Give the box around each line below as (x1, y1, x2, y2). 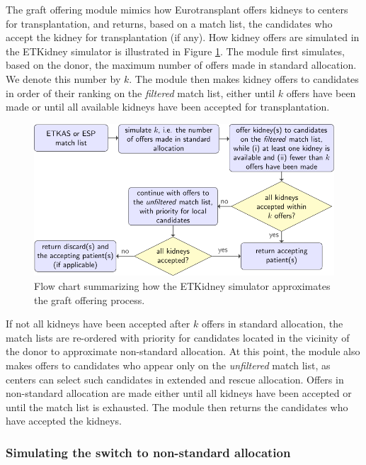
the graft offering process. (34, 292, 145, 307)
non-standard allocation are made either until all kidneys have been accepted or (6, 386, 352, 400)
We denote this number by (6, 71, 121, 86)
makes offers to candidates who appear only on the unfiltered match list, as (6, 358, 331, 373)
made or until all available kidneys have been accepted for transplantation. (6, 99, 330, 114)
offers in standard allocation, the (201, 316, 343, 331)
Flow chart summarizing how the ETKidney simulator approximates (34, 279, 331, 293)
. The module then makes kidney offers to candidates (129, 71, 359, 86)
